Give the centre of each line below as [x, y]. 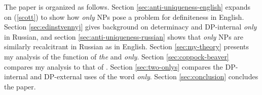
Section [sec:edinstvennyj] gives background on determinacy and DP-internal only [130, 27]
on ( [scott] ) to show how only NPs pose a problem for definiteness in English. [124, 17]
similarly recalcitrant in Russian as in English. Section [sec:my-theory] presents [127, 46]
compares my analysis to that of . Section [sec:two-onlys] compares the [114, 66]
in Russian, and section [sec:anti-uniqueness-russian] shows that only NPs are [124, 36]
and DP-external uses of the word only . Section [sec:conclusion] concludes [144, 76]
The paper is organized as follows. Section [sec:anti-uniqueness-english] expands [127, 7]
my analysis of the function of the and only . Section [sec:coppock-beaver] [117, 56]
